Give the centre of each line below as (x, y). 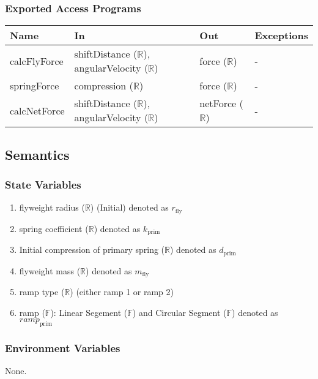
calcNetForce (37, 110)
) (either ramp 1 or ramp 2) (122, 292)
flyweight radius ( (52, 207)
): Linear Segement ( (89, 312)
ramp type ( (42, 292)
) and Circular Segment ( (179, 312)
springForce (35, 86)
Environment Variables (63, 347)
